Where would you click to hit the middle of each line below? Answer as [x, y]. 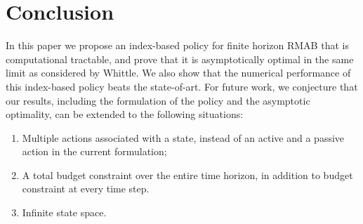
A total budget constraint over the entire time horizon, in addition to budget [187, 174]
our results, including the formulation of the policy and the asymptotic [158, 100]
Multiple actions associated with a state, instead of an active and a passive [183, 137]
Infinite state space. [64, 212]
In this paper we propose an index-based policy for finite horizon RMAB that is [177, 45]
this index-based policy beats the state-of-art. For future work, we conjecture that [182, 86]
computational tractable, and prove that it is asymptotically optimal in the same [180, 59]
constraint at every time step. [86, 189]
